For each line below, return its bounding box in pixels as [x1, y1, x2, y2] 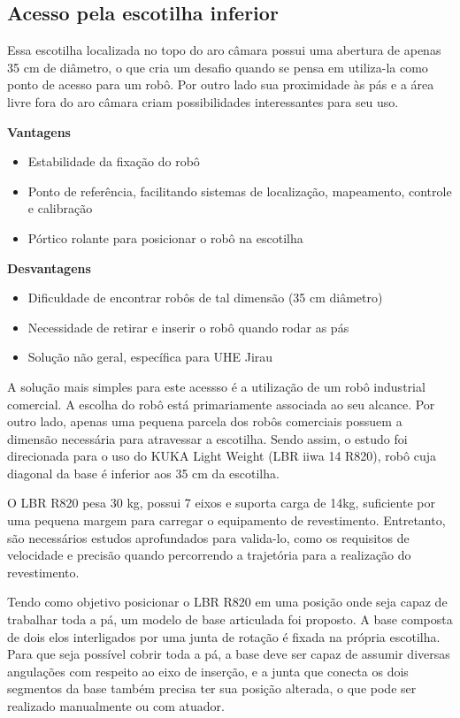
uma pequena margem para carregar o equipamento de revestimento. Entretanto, [7, 511, 446, 530]
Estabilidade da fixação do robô [27, 152, 200, 171]
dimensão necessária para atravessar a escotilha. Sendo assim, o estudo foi [7, 429, 408, 447]
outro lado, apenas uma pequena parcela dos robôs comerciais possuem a [7, 412, 402, 431]
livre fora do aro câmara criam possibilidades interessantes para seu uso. [7, 92, 399, 111]
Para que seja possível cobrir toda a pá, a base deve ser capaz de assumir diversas [7, 645, 450, 663]
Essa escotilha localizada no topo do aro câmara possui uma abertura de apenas [7, 41, 441, 59]
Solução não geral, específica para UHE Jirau [27, 348, 273, 366]
